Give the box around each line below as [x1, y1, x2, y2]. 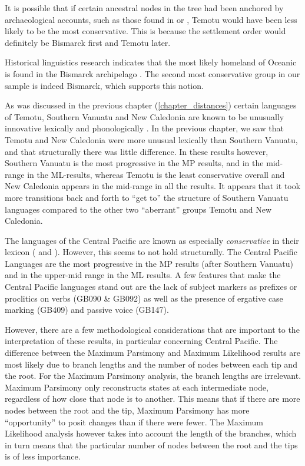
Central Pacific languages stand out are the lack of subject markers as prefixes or [5, 280, 297, 293]
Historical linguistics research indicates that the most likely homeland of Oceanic [5, 56, 297, 68]
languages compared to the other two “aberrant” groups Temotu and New [5, 203, 271, 215]
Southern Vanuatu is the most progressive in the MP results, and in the [5, 157, 264, 169]
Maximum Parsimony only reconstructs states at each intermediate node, [5, 381, 268, 393]
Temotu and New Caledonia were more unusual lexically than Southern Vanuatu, [5, 133, 298, 146]
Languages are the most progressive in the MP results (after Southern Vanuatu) [5, 257, 293, 269]
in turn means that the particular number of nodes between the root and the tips [5, 438, 298, 451]
